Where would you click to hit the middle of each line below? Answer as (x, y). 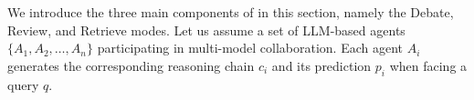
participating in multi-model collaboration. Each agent (250, 48)
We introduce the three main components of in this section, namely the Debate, (231, 12)
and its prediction (321, 65)
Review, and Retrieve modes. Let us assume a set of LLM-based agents (206, 30)
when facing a (428, 65)
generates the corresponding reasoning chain (131, 65)
